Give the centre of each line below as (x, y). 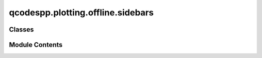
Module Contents (36, 45)
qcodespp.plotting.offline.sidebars (81, 12)
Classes (21, 29)
